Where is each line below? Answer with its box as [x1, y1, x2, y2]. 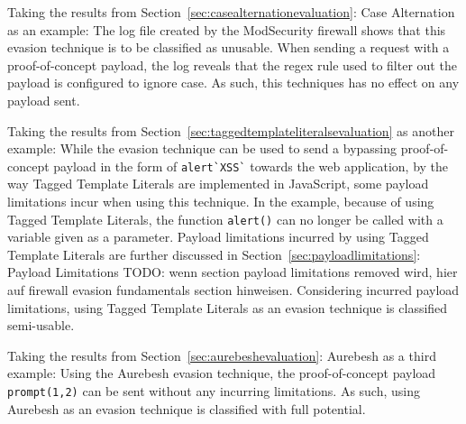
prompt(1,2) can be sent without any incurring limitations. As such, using [7, 382, 421, 400]
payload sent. [7, 90, 80, 109]
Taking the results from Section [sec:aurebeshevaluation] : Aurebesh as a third [7, 346, 436, 364]
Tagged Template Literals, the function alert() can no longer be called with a [7, 209, 443, 228]
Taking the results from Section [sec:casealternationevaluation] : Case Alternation [7, 3, 455, 21]
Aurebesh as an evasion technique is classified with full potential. [7, 399, 366, 418]
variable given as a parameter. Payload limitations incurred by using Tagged [7, 227, 429, 246]
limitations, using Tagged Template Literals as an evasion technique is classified [7, 298, 448, 317]
